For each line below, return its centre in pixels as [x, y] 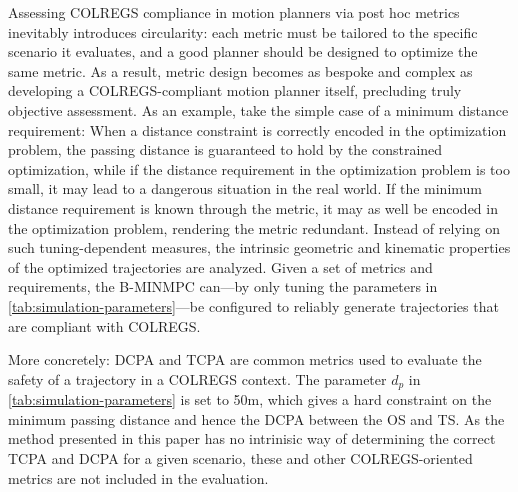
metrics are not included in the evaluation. [138, 477]
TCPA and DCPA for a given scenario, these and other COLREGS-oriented [240, 457]
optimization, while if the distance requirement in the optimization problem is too [259, 168]
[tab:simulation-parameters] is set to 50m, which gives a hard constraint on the [250, 399]
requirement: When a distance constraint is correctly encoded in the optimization [257, 129]
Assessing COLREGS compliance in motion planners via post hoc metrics [234, 12]
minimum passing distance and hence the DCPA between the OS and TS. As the [256, 418]
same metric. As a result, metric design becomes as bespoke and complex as [240, 70]
